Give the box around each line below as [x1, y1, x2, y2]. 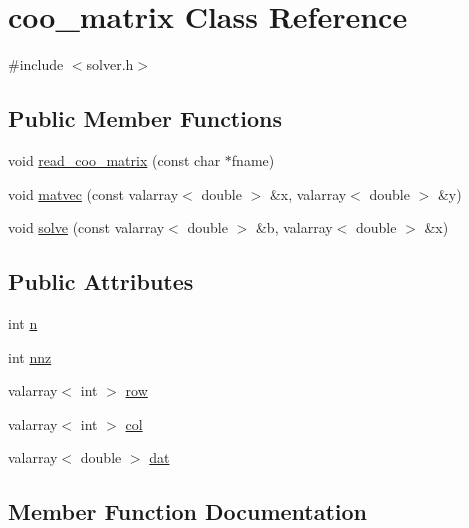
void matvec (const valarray [8, 183, 179, 204]
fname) [231, 149, 275, 170]
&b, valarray [255, 217, 333, 238]
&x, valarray [269, 183, 347, 204]
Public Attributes [8, 266, 194, 297]
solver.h [86, 54, 134, 75]
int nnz [8, 346, 52, 367]
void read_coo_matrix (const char [8, 149, 221, 170]
